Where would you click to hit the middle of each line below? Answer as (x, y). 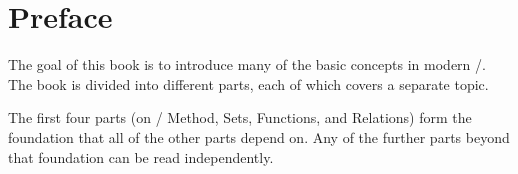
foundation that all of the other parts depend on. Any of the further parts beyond (259, 136)
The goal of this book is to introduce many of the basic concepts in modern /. (247, 64)
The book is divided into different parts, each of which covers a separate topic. (248, 83)
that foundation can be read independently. (141, 156)
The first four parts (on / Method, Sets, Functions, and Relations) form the (240, 117)
